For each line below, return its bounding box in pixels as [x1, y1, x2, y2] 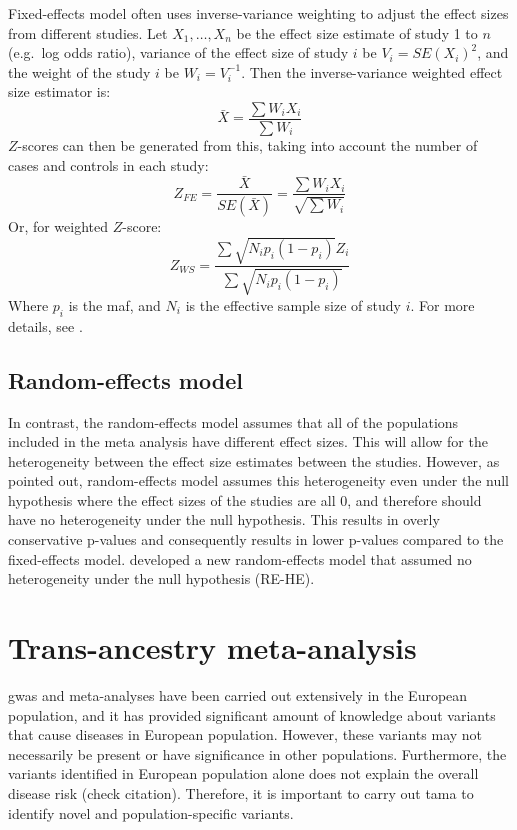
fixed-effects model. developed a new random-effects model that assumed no [8, 548, 472, 569]
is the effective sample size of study [185, 294, 401, 315]
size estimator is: [8, 81, 111, 102]
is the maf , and [68, 294, 161, 315]
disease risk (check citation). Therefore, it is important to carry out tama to [8, 782, 474, 803]
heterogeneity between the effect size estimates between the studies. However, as [8, 450, 500, 471]
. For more [410, 294, 475, 315]
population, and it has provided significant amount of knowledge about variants [8, 704, 496, 725]
